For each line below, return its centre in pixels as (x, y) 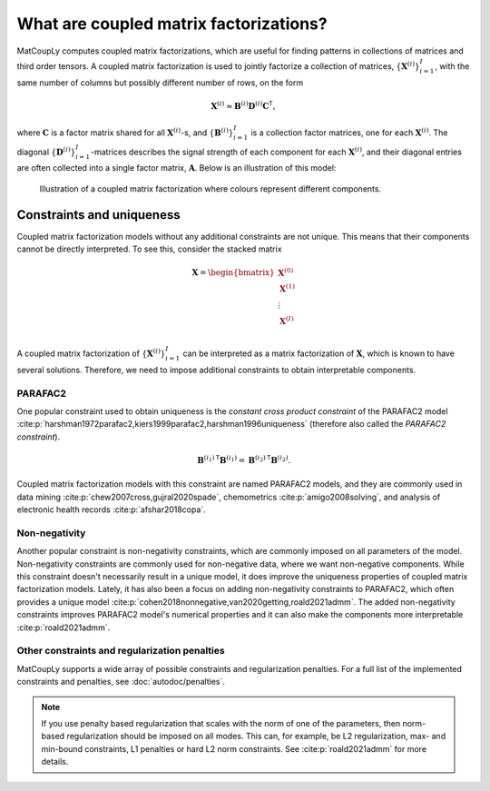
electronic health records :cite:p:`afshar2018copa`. (111, 509)
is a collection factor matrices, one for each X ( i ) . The (349, 132)
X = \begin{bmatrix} (234, 273)
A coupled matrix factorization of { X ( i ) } (91, 353)
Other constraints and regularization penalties (121, 651)
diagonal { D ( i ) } (46, 151)
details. (55, 762)
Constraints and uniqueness (98, 215)
